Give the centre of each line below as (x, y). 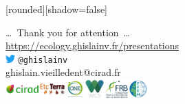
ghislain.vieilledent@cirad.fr (63, 72)
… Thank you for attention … (68, 32)
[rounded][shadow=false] (57, 9)
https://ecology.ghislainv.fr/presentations (92, 45)
